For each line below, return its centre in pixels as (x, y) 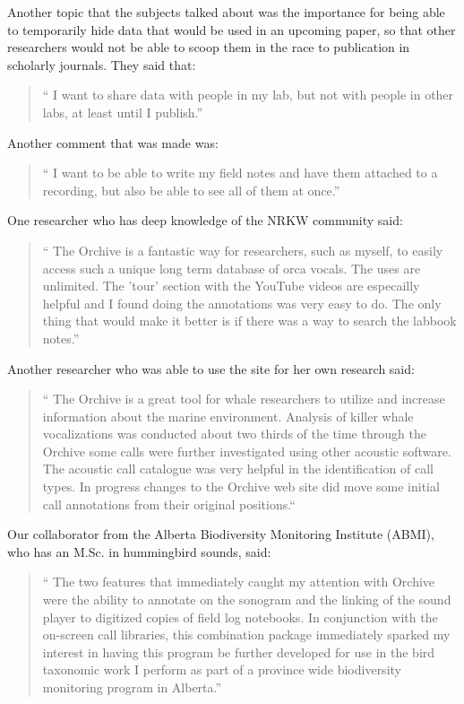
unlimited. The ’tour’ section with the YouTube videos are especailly (231, 286)
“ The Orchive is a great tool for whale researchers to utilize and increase (244, 399)
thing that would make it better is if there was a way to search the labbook (249, 321)
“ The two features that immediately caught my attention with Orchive (239, 582)
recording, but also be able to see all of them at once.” (191, 190)
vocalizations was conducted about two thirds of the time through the (234, 434)
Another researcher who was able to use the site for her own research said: (211, 368)
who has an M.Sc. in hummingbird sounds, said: (139, 551)
